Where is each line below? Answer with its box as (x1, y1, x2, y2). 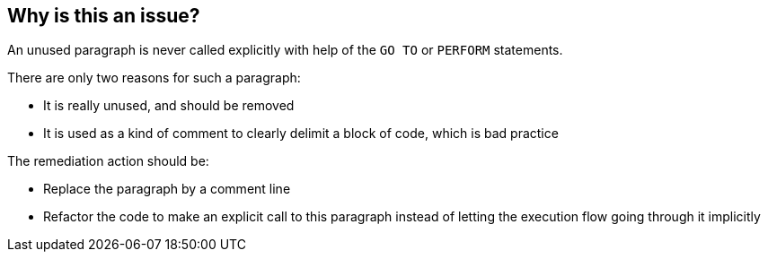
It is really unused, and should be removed (43, 98, 295, 114)
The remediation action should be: (7, 153, 209, 169)
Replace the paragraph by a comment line (43, 181, 291, 197)
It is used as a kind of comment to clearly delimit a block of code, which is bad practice (43, 125, 559, 142)
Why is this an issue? (7, 4, 200, 27)
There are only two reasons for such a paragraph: (7, 70, 301, 86)
